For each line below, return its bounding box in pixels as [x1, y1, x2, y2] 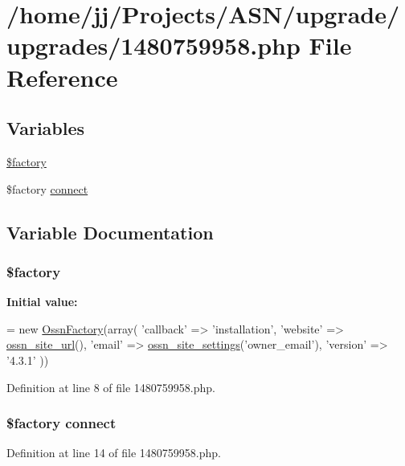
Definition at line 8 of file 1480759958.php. [6, 378, 216, 395]
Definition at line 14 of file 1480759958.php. [6, 444, 222, 461]
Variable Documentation [6, 219, 214, 244]
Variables [6, 116, 85, 141]
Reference [6, 60, 118, 93]
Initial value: [6, 293, 78, 310]
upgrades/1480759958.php [6, 29, 301, 62]
